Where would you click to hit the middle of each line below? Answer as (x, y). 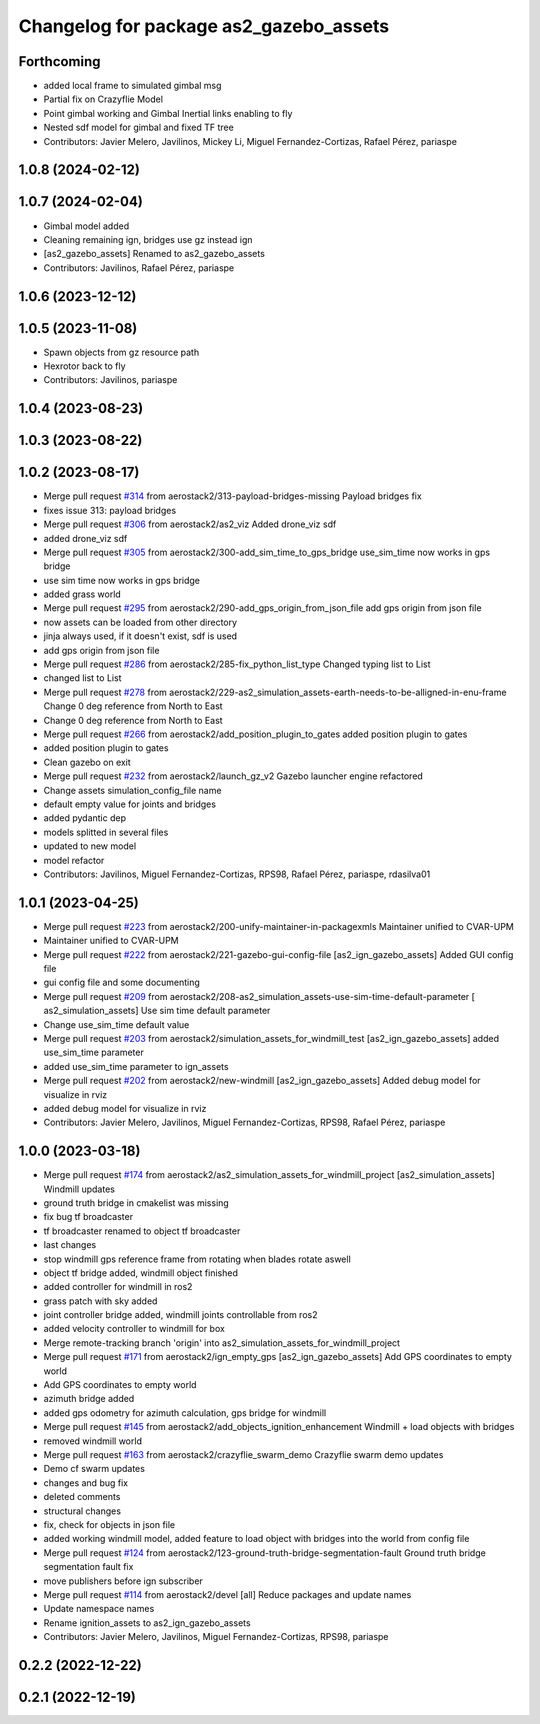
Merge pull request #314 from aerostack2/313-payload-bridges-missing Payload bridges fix (232, 496)
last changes (70, 1245)
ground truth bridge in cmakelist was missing (136, 1202)
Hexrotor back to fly (84, 366)
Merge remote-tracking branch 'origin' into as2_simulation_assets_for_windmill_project (221, 1342)
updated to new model (90, 846)
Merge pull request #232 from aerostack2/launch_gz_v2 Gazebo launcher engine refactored (233, 776)
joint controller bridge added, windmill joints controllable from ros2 (180, 1315)
